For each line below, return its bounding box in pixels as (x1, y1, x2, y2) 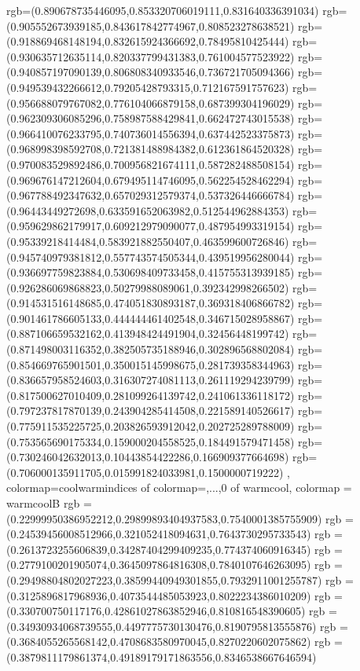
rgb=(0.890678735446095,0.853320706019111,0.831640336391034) (6, 2, 319, 18)
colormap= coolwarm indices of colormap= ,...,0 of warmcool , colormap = (6, 479, 352, 496)
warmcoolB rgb (6, 495, 80, 511)
